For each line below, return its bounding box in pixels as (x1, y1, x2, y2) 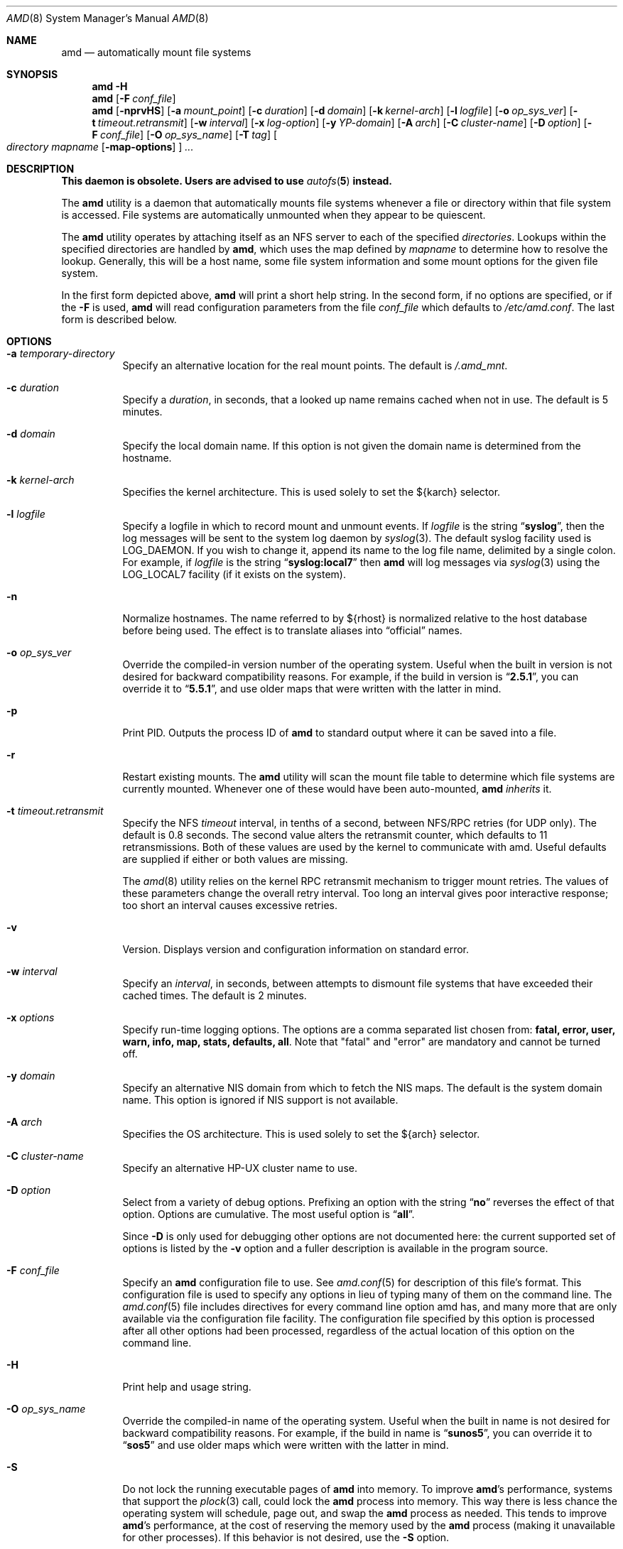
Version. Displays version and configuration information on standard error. (122, 943, 470, 955)
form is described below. (61, 313, 177, 325)
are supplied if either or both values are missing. (122, 853, 348, 865)
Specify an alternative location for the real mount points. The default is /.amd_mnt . (122, 359, 508, 371)
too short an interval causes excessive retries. (122, 899, 337, 911)
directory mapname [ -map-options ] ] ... (6, 141, 194, 153)
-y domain (6, 1070, 55, 1082)
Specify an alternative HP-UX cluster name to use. (122, 1162, 357, 1174)
